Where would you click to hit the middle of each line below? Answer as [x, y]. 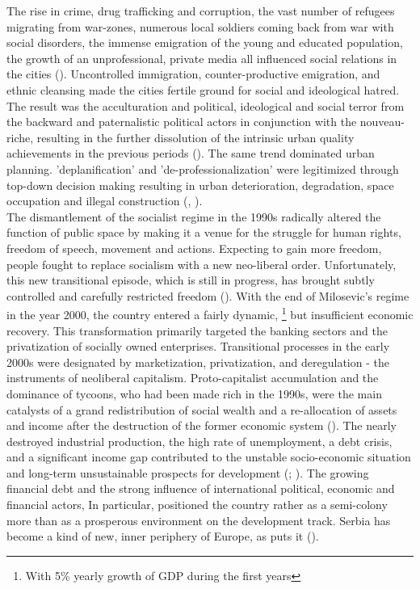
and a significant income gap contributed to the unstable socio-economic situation [209, 457]
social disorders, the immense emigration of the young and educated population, [205, 42]
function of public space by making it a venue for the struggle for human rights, [204, 232]
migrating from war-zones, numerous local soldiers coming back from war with [200, 26]
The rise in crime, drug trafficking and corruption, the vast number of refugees [201, 11]
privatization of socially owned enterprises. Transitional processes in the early [198, 346]
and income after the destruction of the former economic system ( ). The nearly [202, 425]
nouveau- [382, 122]
